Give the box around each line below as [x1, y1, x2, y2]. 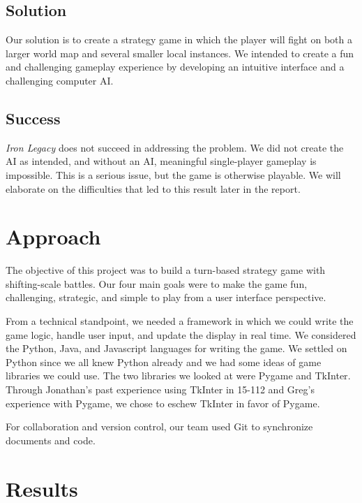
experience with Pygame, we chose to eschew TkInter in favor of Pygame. [6, 395, 320, 410]
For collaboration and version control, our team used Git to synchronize [6, 419, 313, 434]
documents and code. [6, 432, 96, 447]
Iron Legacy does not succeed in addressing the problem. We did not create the [6, 140, 344, 154]
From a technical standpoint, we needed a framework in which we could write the [6, 314, 354, 328]
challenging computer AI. [6, 73, 114, 87]
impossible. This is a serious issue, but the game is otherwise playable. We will [6, 167, 341, 182]
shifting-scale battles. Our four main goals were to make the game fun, [6, 276, 308, 291]
